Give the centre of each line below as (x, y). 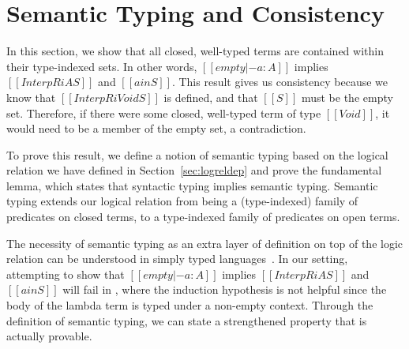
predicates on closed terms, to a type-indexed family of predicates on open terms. (203, 217)
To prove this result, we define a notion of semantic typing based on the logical (197, 154)
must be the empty (347, 97)
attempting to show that (66, 274)
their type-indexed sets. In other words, (102, 66)
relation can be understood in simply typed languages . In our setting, (177, 259)
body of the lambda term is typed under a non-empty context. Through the (190, 305)
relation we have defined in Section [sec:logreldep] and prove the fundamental (194, 170)
